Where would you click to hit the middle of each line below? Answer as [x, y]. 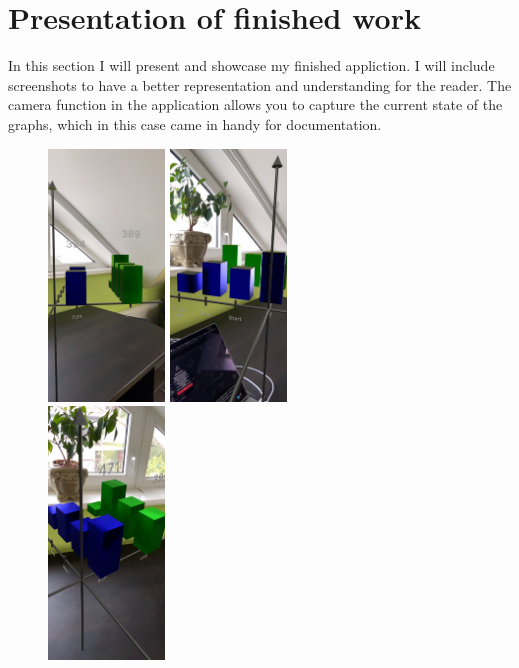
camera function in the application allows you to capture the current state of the [255, 104]
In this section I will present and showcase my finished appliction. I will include [251, 65]
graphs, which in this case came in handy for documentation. [195, 123]
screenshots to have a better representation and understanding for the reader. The [260, 84]
